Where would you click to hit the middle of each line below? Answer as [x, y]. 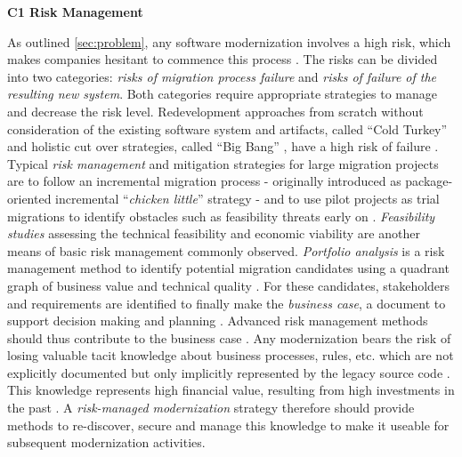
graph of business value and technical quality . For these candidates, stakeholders [229, 285]
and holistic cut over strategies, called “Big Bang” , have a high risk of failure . [223, 146]
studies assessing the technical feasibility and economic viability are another [214, 233]
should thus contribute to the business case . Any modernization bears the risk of [229, 337]
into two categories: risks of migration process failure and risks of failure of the [222, 76]
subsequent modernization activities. [106, 442]
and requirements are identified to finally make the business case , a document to [227, 303]
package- [429, 181]
